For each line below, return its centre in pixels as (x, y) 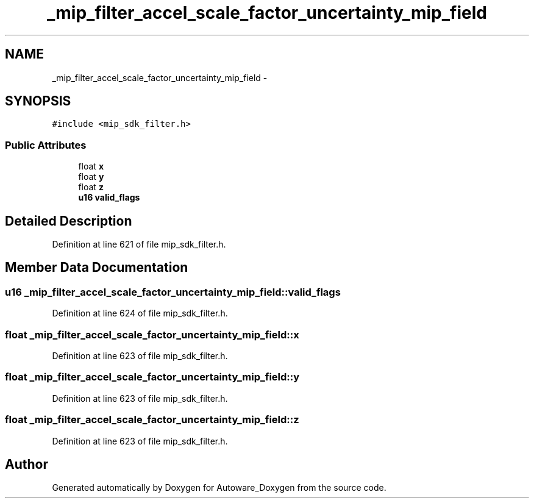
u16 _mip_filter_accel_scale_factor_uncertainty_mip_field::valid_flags (173, 292)
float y (91, 177)
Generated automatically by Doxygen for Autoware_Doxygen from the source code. (219, 488)
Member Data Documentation (97, 268)
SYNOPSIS (38, 101)
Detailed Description (69, 221)
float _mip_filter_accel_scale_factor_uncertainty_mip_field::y (152, 377)
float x (91, 166)
